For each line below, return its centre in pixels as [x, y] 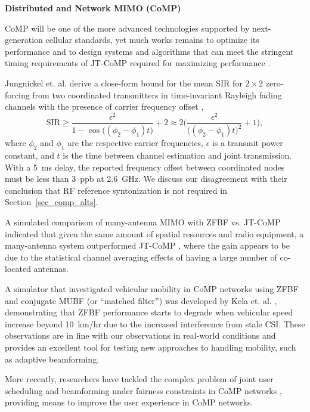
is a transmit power [248, 143]
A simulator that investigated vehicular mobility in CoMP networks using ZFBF [152, 288]
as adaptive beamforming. [52, 359]
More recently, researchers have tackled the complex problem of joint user [139, 379]
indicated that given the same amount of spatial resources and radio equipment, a [154, 233]
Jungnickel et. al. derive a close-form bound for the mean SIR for [124, 83]
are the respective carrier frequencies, [136, 143]
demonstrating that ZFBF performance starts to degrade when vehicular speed [149, 312]
